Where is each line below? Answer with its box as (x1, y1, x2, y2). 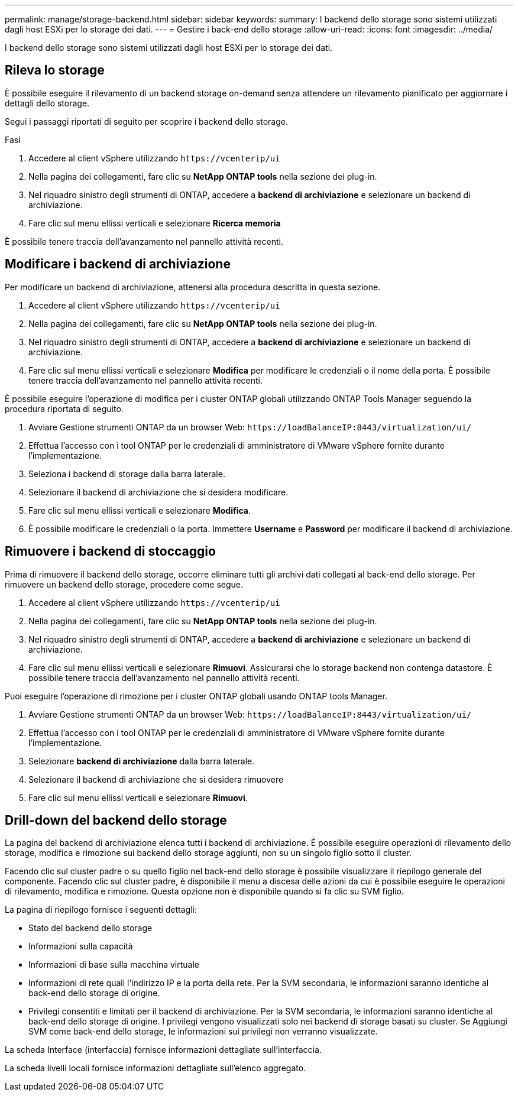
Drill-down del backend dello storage (5, 812, 227, 828)
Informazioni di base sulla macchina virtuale (28, 959, 200, 970)
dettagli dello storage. (5, 98, 90, 108)
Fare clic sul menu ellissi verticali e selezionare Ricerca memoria (28, 218, 281, 228)
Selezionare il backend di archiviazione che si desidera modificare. (28, 487, 289, 497)
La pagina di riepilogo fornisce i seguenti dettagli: (5, 904, 197, 915)
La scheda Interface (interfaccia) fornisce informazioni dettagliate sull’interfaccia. (5, 1045, 322, 1055)
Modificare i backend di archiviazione (5, 257, 231, 272)
